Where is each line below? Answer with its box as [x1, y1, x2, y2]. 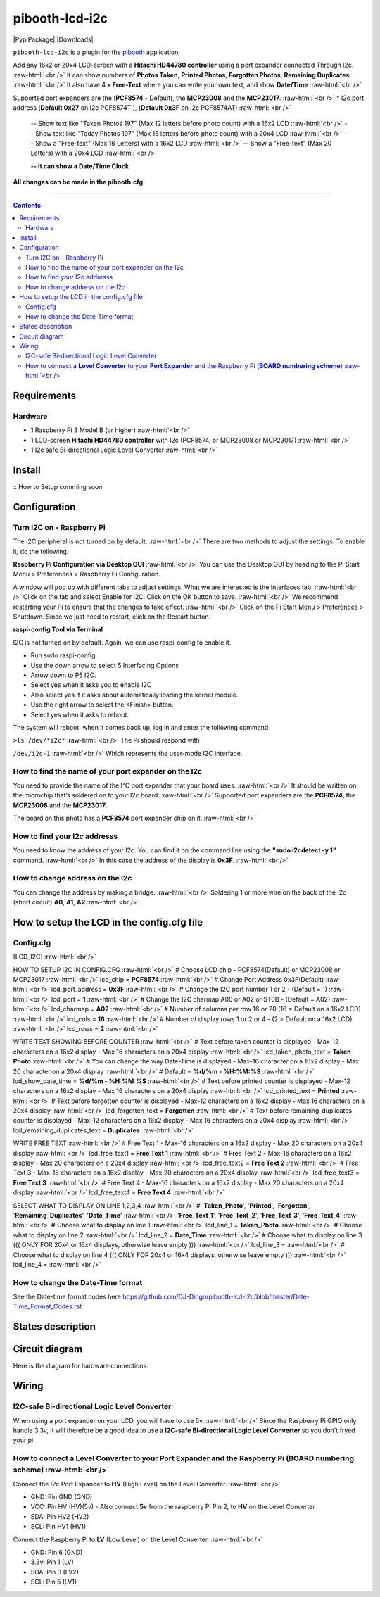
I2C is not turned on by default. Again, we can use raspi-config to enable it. [13, 638, 232, 647]
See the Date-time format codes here [13, 1292, 121, 1301]
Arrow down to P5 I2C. [30, 671, 96, 679]
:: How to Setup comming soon [13, 483, 103, 491]
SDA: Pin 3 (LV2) [30, 1567, 79, 1576]
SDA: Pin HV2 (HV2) [30, 1512, 89, 1520]
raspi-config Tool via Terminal [13, 625, 103, 633]
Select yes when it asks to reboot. [30, 710, 129, 719]
